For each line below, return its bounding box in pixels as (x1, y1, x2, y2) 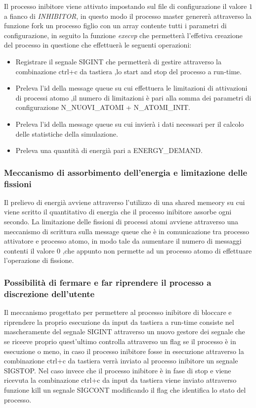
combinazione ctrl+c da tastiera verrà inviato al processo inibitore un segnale (4, 356, 238, 366)
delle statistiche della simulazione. (15, 128, 118, 139)
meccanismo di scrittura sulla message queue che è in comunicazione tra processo (4, 226, 250, 236)
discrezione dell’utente (4, 287, 95, 300)
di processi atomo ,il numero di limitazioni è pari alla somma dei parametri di (15, 92, 252, 102)
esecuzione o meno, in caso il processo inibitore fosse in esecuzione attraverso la (4, 346, 244, 356)
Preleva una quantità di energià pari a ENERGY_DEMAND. (15, 145, 203, 155)
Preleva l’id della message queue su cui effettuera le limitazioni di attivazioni (15, 83, 248, 93)
